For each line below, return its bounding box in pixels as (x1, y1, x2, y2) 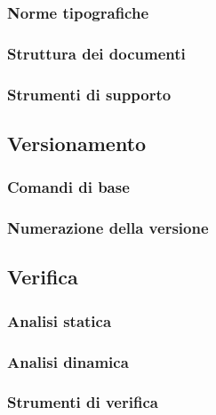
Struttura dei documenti (7, 42, 186, 64)
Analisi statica (7, 309, 112, 331)
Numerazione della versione (7, 217, 209, 239)
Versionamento (7, 129, 147, 156)
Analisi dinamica (7, 350, 129, 372)
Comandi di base (7, 176, 130, 198)
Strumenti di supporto (7, 83, 172, 105)
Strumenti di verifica (7, 391, 158, 413)
